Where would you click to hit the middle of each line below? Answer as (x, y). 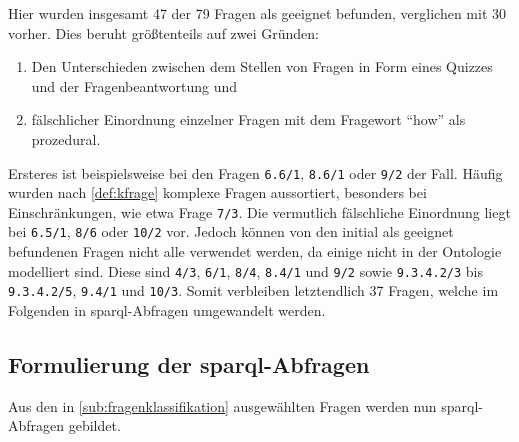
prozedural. (66, 138)
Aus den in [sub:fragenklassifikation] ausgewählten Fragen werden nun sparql (243, 405)
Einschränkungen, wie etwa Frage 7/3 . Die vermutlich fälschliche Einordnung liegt (259, 211)
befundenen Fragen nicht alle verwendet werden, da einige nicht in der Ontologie (255, 251)
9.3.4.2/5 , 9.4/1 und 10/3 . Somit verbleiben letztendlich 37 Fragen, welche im (253, 290)
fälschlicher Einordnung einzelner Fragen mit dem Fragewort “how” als (248, 119)
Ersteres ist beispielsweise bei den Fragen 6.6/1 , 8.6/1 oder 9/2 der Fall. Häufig (255, 172)
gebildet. (94, 425)
